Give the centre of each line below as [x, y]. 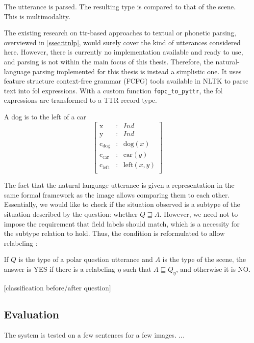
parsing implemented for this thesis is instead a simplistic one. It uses [137, 71]
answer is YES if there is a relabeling [60, 269]
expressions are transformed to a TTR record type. [81, 100]
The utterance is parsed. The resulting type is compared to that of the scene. [120, 6]
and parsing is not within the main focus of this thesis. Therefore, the [109, 61]
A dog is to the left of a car [45, 116]
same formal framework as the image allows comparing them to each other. [117, 194]
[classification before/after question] [58, 287]
